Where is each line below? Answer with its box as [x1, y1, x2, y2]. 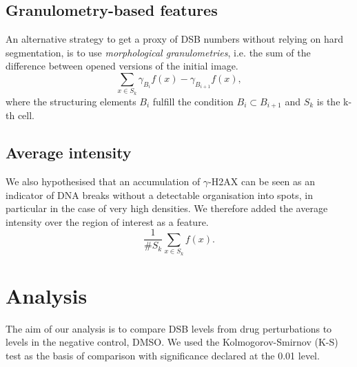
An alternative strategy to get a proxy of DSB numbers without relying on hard [6, 32, 344, 46]
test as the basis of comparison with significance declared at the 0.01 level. [6, 348, 320, 362]
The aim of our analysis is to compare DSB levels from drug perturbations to [6, 321, 332, 335]
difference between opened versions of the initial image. [6, 59, 238, 73]
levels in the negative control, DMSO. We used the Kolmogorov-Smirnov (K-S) [6, 335, 338, 349]
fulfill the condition [152, 94, 234, 108]
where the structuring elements [6, 94, 136, 108]
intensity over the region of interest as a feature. [6, 214, 209, 229]
